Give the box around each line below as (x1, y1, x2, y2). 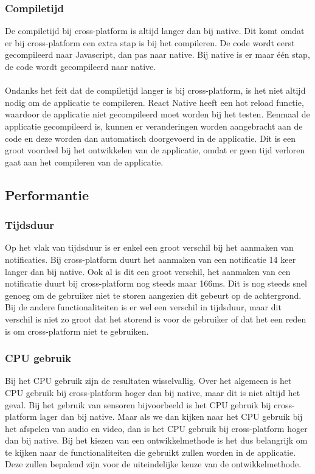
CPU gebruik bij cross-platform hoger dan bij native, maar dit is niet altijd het (5, 386, 300, 399)
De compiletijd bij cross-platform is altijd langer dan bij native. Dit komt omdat (5, 24, 305, 37)
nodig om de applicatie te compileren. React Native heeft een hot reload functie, (5, 96, 304, 108)
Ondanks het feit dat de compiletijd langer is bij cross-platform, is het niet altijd (5, 84, 306, 97)
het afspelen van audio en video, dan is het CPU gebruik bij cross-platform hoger (5, 422, 308, 434)
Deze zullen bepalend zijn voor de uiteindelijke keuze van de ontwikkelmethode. (5, 458, 302, 470)
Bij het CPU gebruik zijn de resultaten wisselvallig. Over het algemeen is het (5, 374, 292, 387)
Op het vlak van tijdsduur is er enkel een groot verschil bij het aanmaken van (5, 241, 294, 254)
